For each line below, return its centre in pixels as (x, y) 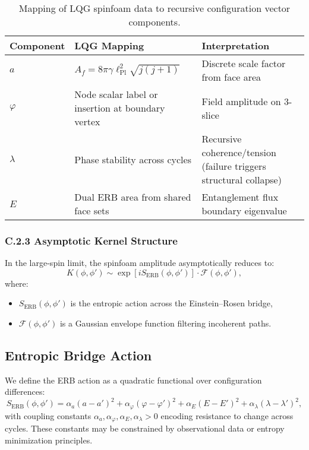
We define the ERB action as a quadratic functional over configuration (133, 380)
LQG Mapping (109, 45)
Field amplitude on (241, 101)
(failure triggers (234, 166)
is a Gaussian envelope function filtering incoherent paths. (165, 323)
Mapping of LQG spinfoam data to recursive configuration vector (154, 8)
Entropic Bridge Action (78, 355)
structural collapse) (242, 180)
